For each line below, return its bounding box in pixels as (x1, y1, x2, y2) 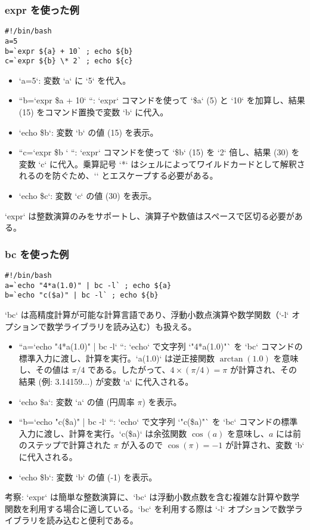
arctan (219, 354, 243, 363)
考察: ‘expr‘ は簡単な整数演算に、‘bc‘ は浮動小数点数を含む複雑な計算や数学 (5, 491, 300, 503)
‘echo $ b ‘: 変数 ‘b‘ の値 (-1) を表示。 (18, 470, 157, 483)
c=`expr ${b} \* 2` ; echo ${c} (5, 57, 133, 66)
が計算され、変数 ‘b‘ (225, 439, 305, 451)
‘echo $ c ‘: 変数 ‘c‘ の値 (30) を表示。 (18, 189, 157, 201)
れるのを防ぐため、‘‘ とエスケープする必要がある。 (18, 169, 218, 182)
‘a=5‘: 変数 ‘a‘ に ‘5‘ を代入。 (18, 73, 131, 86)
